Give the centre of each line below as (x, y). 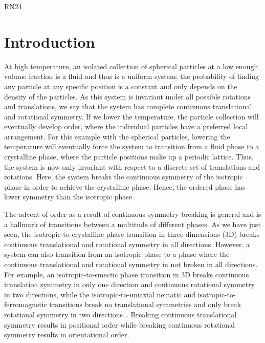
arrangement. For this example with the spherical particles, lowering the (117, 136)
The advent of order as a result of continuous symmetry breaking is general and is (133, 214)
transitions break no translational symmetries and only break (145, 304)
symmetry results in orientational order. (67, 335)
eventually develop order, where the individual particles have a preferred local (126, 126)
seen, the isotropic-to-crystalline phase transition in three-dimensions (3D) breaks (132, 234)
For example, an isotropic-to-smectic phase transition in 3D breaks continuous (127, 274)
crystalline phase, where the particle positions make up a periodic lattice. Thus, (129, 157)
